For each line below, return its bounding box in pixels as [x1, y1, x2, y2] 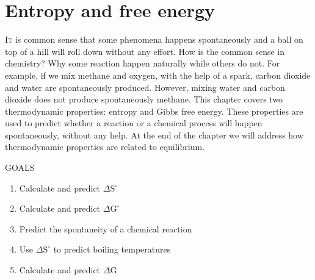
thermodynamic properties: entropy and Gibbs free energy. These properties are [5, 104, 303, 117]
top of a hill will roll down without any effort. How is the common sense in [5, 45, 285, 57]
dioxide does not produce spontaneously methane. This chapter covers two [5, 93, 283, 106]
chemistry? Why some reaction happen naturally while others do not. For [5, 57, 280, 70]
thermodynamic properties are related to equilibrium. [5, 140, 205, 153]
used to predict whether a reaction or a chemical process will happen [5, 117, 262, 129]
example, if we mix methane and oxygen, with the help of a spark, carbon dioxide [5, 68, 311, 81]
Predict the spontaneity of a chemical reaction [19, 222, 192, 235]
